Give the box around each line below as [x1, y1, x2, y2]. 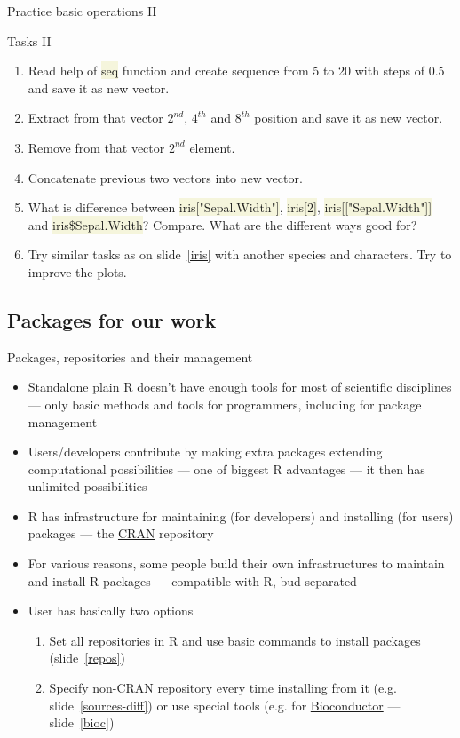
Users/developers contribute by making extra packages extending [28, 442, 383, 461]
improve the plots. [28, 262, 127, 281]
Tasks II [7, 31, 52, 50]
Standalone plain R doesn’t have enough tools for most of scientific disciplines [28, 377, 452, 396]
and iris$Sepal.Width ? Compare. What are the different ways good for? [28, 215, 417, 234]
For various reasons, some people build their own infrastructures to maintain [28, 554, 445, 573]
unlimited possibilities [28, 477, 147, 496]
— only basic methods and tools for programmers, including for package [28, 394, 422, 413]
